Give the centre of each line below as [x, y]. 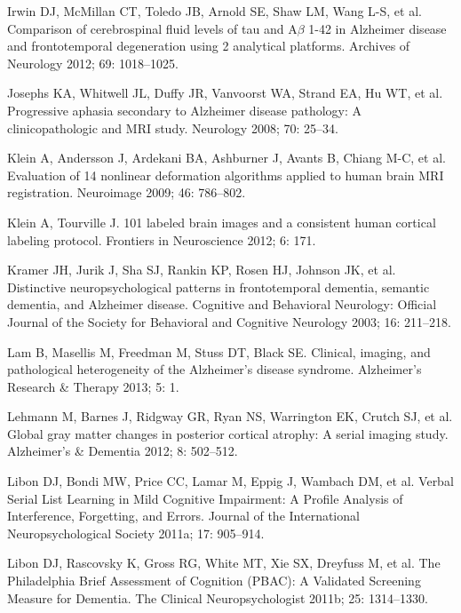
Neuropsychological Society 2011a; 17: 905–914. [136, 533]
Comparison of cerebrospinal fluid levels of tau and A [152, 28]
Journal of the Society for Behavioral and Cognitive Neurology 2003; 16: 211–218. [229, 321]
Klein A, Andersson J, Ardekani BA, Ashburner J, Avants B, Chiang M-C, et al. [227, 158]
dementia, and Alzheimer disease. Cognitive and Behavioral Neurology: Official [222, 304]
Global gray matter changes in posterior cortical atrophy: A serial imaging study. [228, 433]
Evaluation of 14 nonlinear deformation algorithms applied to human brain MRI [226, 175]
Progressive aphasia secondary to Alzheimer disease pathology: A [185, 110]
